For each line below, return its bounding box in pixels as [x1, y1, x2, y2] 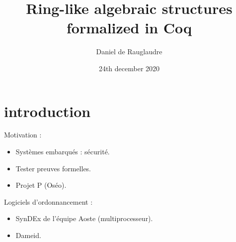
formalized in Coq [66, 17, 192, 38]
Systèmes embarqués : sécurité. [15, 146, 110, 157]
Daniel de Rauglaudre [96, 46, 162, 57]
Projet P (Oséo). [15, 180, 67, 190]
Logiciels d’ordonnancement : [4, 196, 93, 207]
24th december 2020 [98, 63, 160, 73]
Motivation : [4, 129, 42, 140]
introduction [4, 101, 91, 121]
